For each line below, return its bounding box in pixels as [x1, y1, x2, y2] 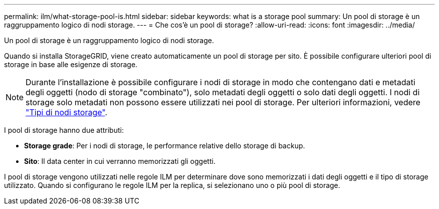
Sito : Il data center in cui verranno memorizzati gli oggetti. [24, 157, 215, 165]
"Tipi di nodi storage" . [26, 107, 108, 117]
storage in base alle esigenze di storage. [4, 60, 138, 69]
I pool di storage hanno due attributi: [4, 126, 124, 134]
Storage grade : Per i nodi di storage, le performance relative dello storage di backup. [24, 141, 305, 150]
